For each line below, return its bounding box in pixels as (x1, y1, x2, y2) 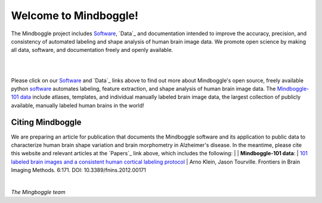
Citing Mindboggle (11, 117, 82, 128)
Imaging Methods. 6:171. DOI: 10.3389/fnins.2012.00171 (11, 167, 146, 174)
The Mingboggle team (11, 188, 66, 195)
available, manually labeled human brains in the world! (11, 101, 144, 109)
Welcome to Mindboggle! (11, 9, 138, 22)
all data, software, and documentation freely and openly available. (11, 47, 174, 54)
